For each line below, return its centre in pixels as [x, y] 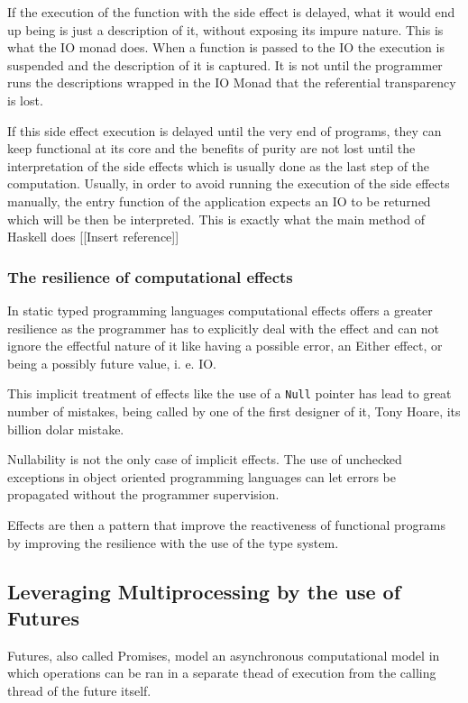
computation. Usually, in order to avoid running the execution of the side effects [229, 183]
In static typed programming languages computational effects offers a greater [220, 310]
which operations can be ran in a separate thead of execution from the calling [222, 673]
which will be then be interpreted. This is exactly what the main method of [216, 219]
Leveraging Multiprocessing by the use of [204, 591]
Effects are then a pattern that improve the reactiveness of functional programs [227, 524]
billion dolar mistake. [66, 429]
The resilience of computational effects [150, 276]
